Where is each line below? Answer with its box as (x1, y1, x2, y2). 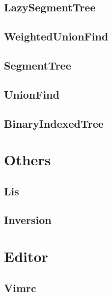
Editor (4, 246, 48, 266)
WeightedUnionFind (4, 29, 109, 44)
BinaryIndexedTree (4, 115, 104, 131)
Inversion (4, 212, 52, 227)
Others (4, 149, 51, 170)
